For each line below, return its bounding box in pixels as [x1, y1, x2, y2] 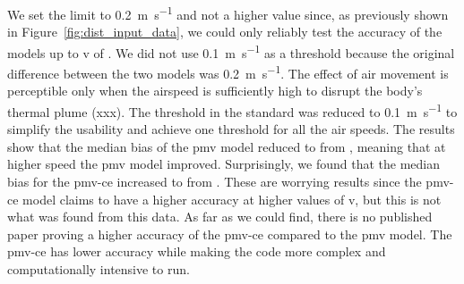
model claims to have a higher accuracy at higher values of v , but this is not [22, 189, 442, 208]
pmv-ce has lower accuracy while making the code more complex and [7, 242, 386, 261]
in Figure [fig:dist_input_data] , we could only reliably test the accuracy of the [7, 22, 443, 41]
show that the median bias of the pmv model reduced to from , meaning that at [7, 137, 446, 155]
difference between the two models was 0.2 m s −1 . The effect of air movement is [7, 62, 449, 82]
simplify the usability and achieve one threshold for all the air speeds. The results [7, 120, 455, 138]
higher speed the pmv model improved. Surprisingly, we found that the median [7, 155, 440, 173]
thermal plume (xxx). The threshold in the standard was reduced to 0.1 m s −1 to [7, 99, 458, 121]
